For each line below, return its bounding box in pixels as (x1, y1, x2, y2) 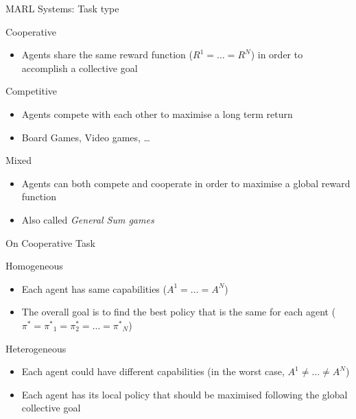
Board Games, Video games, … (21, 130, 150, 144)
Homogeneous (5, 259, 63, 273)
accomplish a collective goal (21, 60, 138, 75)
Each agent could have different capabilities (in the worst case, (21, 364, 285, 379)
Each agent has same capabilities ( (21, 281, 167, 296)
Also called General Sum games (21, 212, 154, 226)
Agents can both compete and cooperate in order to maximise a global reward (21, 176, 351, 190)
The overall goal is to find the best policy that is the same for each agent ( (21, 304, 336, 319)
